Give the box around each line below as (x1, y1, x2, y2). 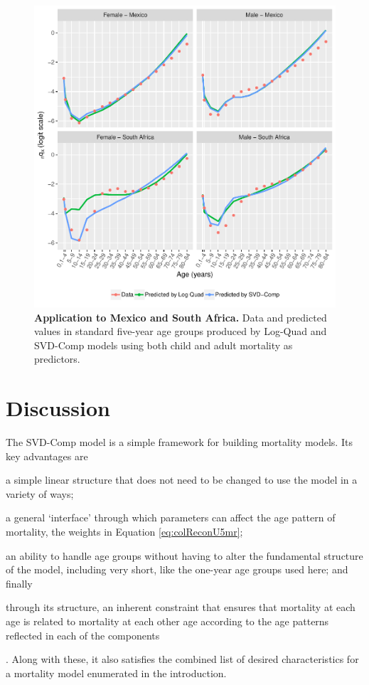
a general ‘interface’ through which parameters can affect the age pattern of (6, 510, 336, 525)
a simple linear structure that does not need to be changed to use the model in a (6, 472, 358, 487)
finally (6, 575, 33, 590)
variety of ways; (6, 486, 74, 501)
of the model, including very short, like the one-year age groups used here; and (6, 562, 348, 577)
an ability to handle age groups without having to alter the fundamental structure (6, 548, 363, 563)
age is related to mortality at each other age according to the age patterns (6, 614, 329, 629)
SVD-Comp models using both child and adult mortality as (34, 337, 293, 352)
